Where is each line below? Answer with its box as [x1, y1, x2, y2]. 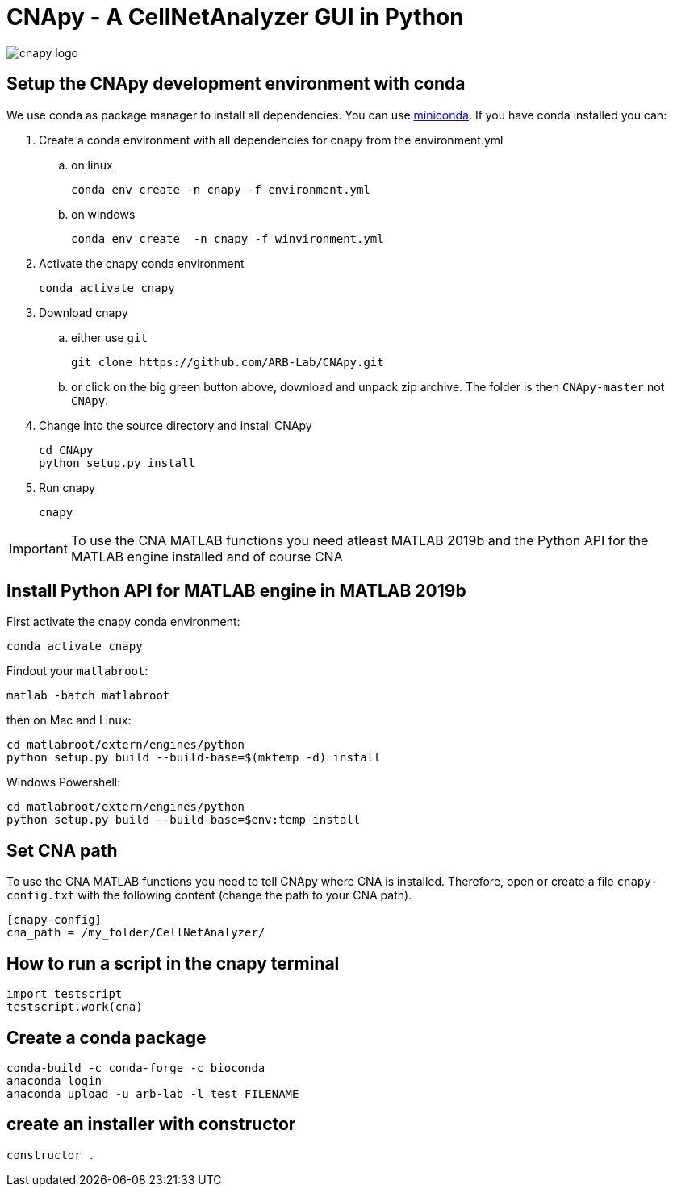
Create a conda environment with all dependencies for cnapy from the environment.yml [39, 132, 504, 147]
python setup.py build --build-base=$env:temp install [6, 813, 361, 827]
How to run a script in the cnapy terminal [6, 953, 340, 974]
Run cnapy [39, 480, 95, 494]
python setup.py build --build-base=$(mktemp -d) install [6, 751, 381, 765]
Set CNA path [6, 840, 118, 861]
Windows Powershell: [6, 775, 121, 790]
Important [9, 540, 68, 557]
